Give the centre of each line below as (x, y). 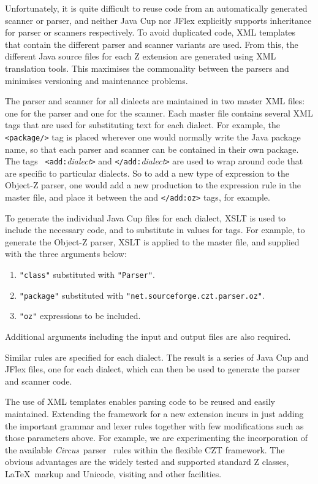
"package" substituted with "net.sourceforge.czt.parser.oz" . (142, 295)
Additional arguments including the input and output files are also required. (148, 336)
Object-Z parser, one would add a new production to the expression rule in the (153, 185)
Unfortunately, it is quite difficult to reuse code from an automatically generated (156, 8)
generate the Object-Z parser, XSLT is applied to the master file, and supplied (152, 241)
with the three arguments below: (66, 254)
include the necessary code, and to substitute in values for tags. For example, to (155, 230)
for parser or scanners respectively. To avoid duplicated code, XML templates (150, 32)
